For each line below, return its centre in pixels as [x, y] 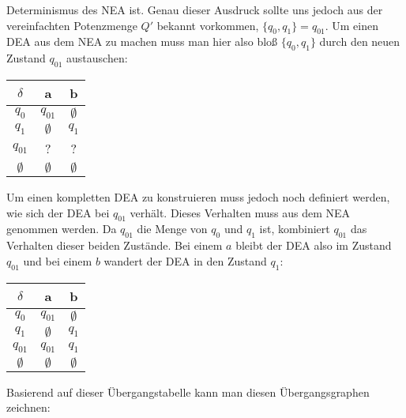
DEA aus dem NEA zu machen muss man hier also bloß [142, 41]
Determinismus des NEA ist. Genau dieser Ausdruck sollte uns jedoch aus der [195, 9]
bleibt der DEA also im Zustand [314, 245]
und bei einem [58, 260]
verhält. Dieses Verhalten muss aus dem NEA [240, 212]
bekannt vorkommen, [208, 25]
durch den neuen [360, 41]
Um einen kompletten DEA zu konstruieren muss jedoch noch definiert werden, [198, 196]
